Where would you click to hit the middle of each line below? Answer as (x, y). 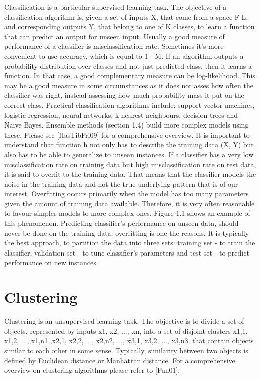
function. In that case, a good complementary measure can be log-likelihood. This (130, 76)
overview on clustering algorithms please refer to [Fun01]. (92, 370)
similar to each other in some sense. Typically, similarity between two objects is (126, 350)
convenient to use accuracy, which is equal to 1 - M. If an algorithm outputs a (124, 55)
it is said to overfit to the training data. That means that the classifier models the (130, 174)
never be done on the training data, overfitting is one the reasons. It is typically (127, 233)
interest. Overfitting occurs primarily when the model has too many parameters (126, 194)
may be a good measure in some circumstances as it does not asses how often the (129, 85)
